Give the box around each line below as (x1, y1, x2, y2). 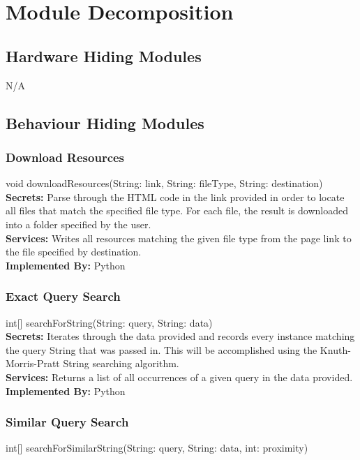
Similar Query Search (6, 413, 129, 431)
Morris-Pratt (6, 356, 60, 371)
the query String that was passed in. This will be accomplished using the (6, 342, 317, 357)
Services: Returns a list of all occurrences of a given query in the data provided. (6, 369, 353, 384)
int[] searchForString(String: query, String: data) (6, 315, 213, 329)
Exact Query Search (6, 288, 121, 305)
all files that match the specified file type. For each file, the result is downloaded (6, 203, 348, 218)
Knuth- (320, 342, 351, 357)
